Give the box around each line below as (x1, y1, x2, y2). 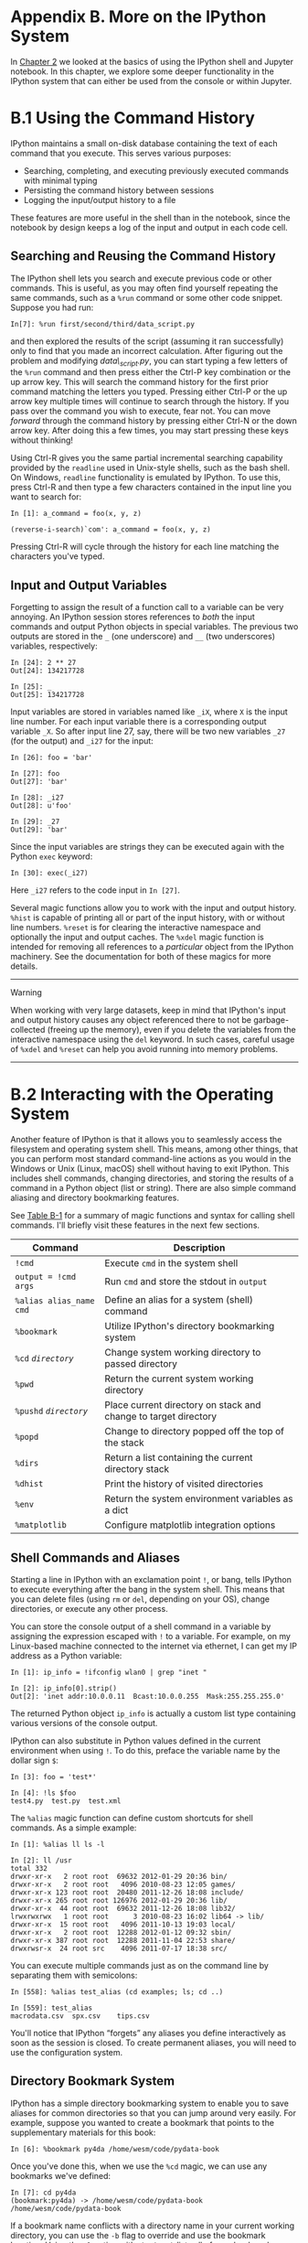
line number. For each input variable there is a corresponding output (10, 716, 267, 727)
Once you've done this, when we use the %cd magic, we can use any (10, 2161, 268, 2172)
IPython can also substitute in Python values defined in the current (10, 1735, 261, 1746)
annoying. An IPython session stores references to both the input (10, 611, 255, 623)
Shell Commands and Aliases (10, 1550, 181, 1565)
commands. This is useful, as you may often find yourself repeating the (10, 282, 279, 294)
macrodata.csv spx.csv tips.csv (10, 2012, 150, 2021)
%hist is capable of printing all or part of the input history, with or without (10, 912, 286, 923)
